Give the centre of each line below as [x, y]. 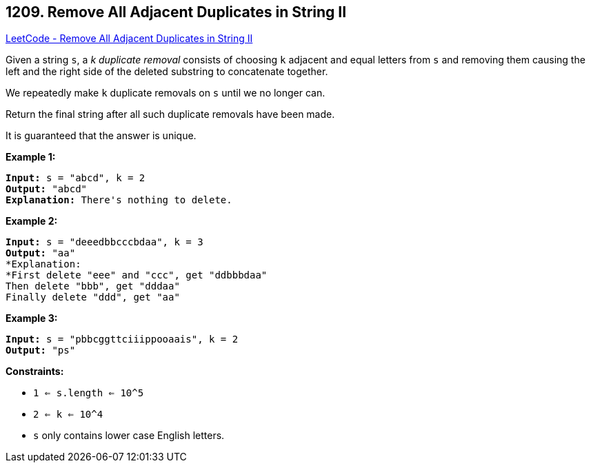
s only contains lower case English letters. [129, 436]
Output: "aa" [41, 253]
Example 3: [32, 318]
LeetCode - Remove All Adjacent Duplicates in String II [129, 39]
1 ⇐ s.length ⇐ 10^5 [89, 393]
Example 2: [32, 221]
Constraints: [35, 372]
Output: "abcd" [47, 189]
